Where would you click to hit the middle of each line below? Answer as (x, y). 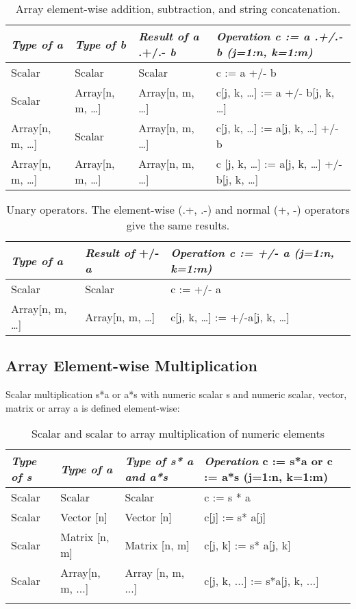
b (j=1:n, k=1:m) (264, 52)
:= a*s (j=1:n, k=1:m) (266, 477)
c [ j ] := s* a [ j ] (235, 517)
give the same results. (178, 225)
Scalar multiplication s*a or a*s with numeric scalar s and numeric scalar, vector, (176, 394)
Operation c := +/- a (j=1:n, (253, 252)
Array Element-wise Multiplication (131, 365)
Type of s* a (159, 461)
